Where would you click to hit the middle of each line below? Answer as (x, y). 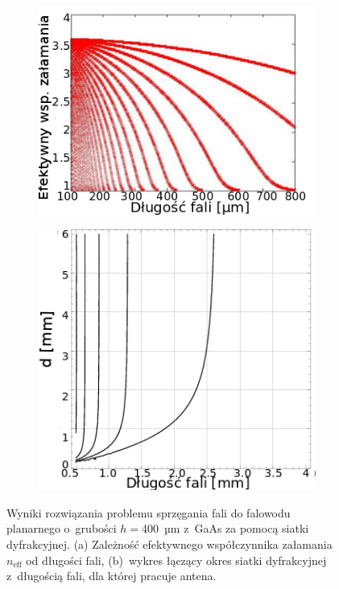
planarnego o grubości (62, 528)
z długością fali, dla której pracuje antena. (112, 576)
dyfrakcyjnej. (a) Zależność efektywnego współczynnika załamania (169, 544)
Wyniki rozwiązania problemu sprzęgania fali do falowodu (149, 512)
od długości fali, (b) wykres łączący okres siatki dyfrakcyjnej (176, 560)
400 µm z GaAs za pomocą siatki (225, 528)
